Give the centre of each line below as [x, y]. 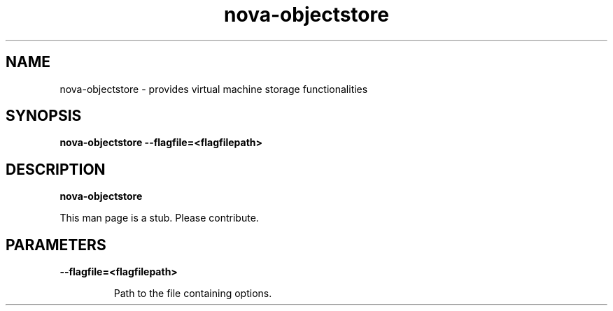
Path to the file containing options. [193, 294]
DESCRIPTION [56, 169]
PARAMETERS [56, 245]
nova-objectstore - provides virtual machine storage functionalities [214, 89]
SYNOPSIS [44, 116]
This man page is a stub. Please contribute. [159, 218]
